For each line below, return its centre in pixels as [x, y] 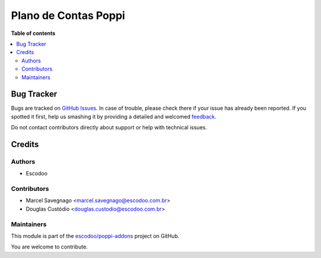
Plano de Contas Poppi [68, 15]
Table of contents [33, 33]
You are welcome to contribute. [49, 247]
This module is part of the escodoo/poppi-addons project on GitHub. [95, 236]
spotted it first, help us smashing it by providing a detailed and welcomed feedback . [114, 116]
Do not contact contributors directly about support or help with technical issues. [109, 128]
